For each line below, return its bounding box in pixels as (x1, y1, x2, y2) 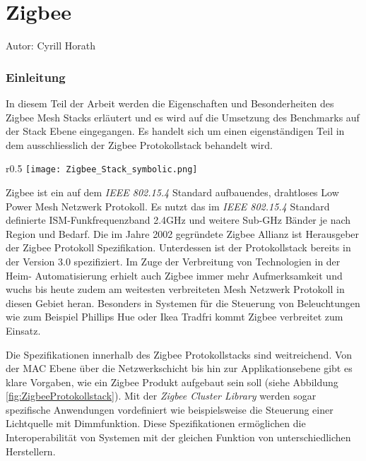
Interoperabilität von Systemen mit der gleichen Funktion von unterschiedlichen (6, 430, 351, 445)
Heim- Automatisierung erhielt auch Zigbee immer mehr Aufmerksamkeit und (6, 268, 343, 282)
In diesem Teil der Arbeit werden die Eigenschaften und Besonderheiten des (6, 95, 334, 110)
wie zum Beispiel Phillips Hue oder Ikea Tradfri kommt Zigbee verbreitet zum (6, 309, 343, 324)
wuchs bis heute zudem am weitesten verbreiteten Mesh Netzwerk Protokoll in (6, 282, 345, 297)
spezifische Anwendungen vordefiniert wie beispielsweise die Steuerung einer (6, 402, 333, 417)
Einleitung (6, 68, 66, 85)
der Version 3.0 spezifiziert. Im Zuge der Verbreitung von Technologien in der (6, 253, 341, 268)
